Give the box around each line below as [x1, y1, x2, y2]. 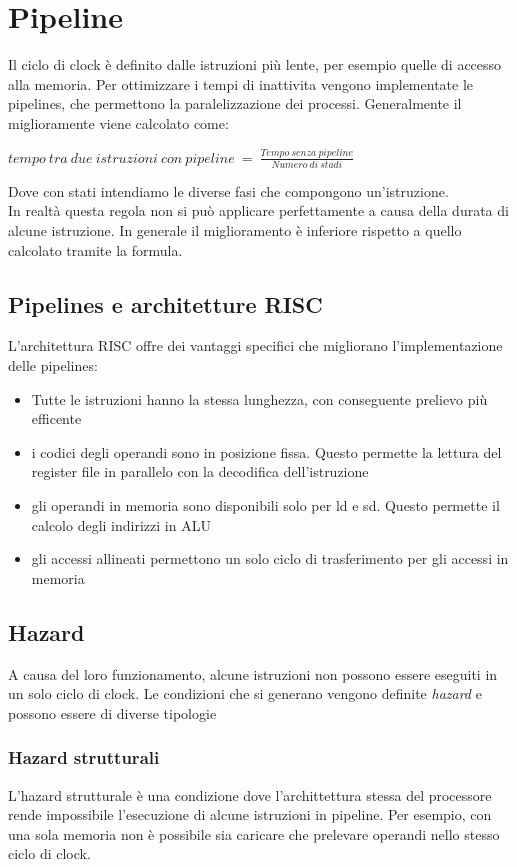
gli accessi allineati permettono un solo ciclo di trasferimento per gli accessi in [31, 548, 509, 569]
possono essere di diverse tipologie [8, 702, 217, 723]
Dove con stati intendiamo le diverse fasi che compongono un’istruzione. [8, 180, 449, 201]
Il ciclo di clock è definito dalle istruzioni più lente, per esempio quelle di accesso [8, 54, 502, 75]
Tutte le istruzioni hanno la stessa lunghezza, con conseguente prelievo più [31, 388, 488, 409]
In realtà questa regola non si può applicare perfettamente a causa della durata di [8, 200, 509, 221]
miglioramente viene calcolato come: [8, 112, 229, 133]
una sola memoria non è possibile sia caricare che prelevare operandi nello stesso [8, 823, 500, 844]
